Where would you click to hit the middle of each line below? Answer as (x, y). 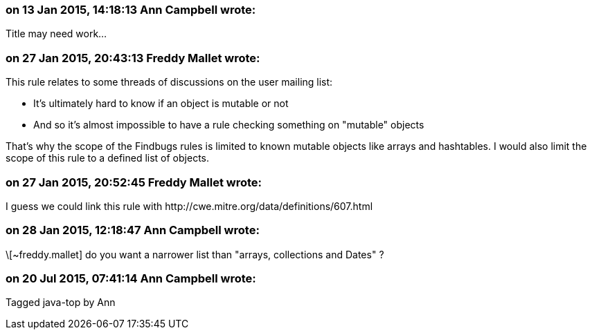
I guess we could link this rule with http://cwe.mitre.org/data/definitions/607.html (189, 206)
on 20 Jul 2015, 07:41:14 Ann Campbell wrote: (131, 278)
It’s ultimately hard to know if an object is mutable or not (161, 104)
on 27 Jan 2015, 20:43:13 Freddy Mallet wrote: (133, 58)
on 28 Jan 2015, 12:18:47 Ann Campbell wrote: (133, 230)
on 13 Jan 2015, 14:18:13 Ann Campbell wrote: (131, 10)
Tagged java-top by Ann (61, 303)
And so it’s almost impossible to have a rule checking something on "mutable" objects (229, 125)
